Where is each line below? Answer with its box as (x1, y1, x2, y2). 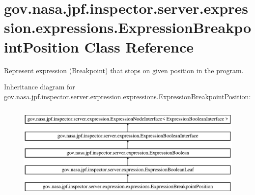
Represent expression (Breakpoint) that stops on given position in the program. (4, 65, 244, 75)
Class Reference (84, 36, 194, 56)
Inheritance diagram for (4, 82, 75, 92)
